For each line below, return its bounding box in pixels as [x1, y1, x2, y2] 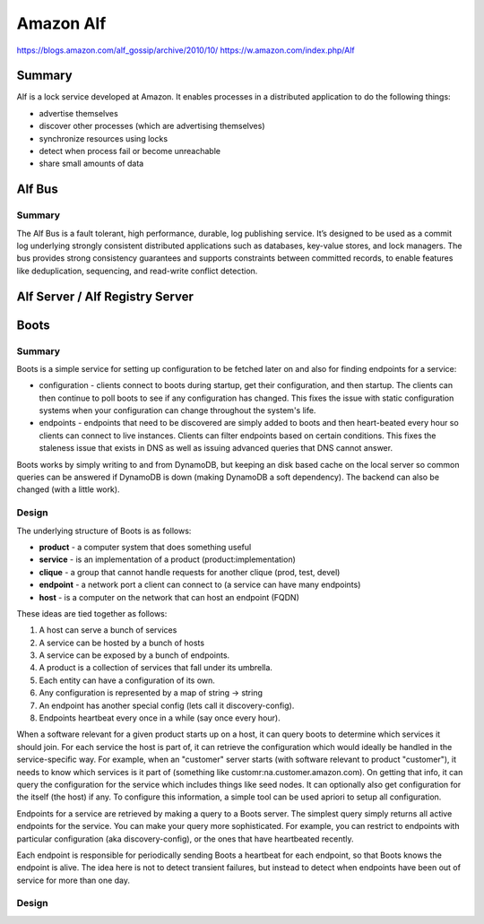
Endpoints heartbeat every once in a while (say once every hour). [39, 712, 281, 723]
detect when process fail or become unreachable [39, 146, 221, 157]
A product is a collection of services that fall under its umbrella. [39, 662, 273, 673]
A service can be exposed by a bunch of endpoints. [39, 650, 230, 661]
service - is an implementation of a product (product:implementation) [39, 554, 296, 565]
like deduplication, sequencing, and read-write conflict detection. [16, 265, 258, 276]
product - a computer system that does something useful [39, 541, 252, 552]
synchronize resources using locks [39, 133, 169, 143]
